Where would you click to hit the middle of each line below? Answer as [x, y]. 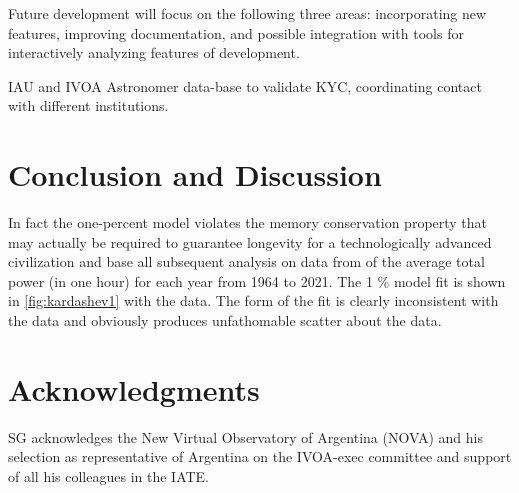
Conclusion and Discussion [195, 174]
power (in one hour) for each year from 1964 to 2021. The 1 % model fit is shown [257, 280]
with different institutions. [88, 105]
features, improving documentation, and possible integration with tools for [236, 32]
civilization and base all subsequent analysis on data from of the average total [246, 261]
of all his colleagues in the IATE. [109, 475]
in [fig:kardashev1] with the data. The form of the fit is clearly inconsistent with [253, 300]
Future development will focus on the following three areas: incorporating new [247, 13]
